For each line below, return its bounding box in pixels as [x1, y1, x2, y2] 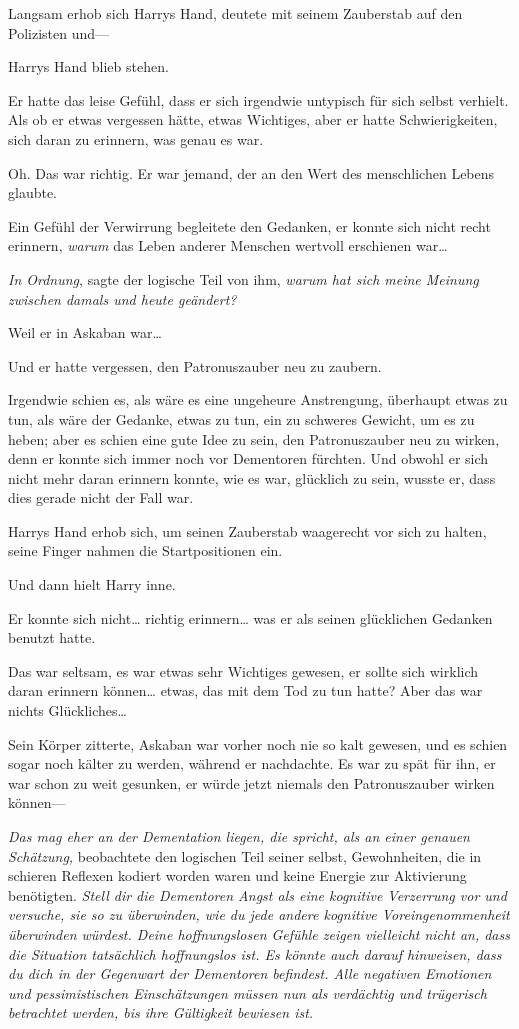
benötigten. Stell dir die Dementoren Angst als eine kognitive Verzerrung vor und [8, 884, 507, 905]
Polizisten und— [8, 22, 110, 43]
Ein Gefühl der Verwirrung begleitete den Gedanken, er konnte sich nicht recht [8, 215, 491, 236]
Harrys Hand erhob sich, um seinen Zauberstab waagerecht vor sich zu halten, [8, 520, 487, 541]
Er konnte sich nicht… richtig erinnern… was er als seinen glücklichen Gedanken [8, 607, 493, 628]
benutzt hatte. [8, 627, 96, 648]
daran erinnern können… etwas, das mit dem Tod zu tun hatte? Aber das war [8, 680, 483, 701]
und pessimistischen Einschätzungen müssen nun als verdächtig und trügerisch [8, 982, 487, 1003]
